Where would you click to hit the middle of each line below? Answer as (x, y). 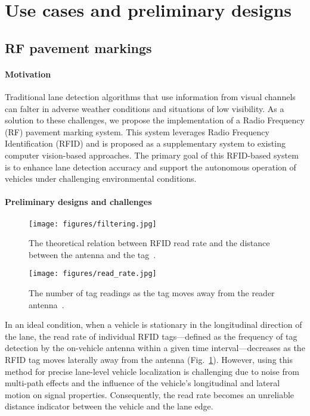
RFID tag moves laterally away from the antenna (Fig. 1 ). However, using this (149, 359)
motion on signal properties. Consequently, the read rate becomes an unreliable (150, 394)
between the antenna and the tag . (92, 254)
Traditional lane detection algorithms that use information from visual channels (150, 96)
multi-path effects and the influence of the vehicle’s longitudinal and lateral (142, 383)
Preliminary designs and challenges (78, 202)
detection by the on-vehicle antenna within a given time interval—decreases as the (155, 348)
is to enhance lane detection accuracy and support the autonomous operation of (151, 167)
